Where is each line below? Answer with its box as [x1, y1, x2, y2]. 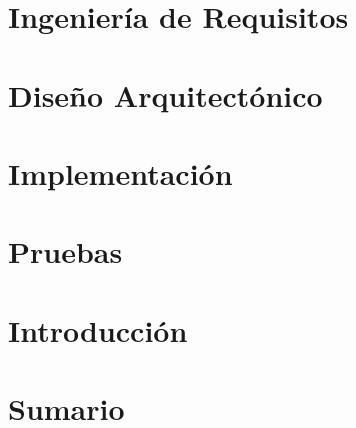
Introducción [8, 309, 188, 350]
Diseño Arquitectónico [8, 74, 323, 115]
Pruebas [8, 231, 123, 272]
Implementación [8, 152, 233, 193]
